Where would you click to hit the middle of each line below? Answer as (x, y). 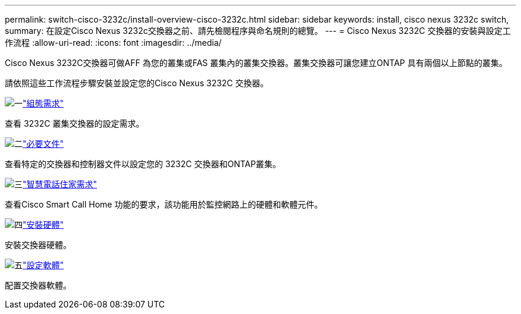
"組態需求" (43, 103)
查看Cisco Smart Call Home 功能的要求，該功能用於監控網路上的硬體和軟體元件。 (164, 204)
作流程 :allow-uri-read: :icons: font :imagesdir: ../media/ (113, 43)
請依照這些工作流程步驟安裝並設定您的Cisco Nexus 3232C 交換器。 (137, 83)
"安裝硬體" (43, 224)
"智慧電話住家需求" (60, 184)
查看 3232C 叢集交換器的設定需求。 (75, 123)
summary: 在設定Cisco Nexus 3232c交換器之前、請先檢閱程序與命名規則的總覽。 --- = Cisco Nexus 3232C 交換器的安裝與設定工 (258, 31)
